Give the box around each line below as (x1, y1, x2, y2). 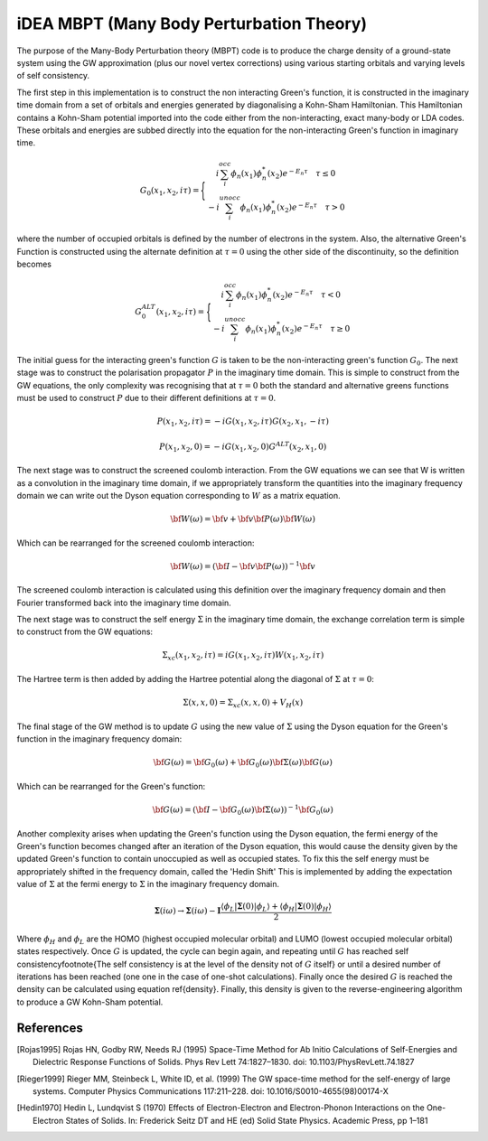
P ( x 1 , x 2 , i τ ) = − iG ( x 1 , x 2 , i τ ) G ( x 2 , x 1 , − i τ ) (156, 416, 330, 428)
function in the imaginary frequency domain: (16, 734, 183, 744)
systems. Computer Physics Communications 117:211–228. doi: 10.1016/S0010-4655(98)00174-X (33, 1085, 389, 1097)
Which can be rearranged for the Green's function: (16, 781, 206, 791)
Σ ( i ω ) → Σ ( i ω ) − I (154, 906, 221, 916)
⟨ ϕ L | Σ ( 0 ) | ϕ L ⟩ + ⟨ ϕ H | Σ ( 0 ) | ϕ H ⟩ (221, 902, 332, 914)
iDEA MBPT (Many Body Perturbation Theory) (16, 14, 368, 33)
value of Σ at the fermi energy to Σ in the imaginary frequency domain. (16, 879, 280, 890)
